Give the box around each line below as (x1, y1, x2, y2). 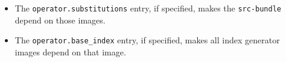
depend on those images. (14, 13, 106, 26)
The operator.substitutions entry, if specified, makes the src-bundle (14, 2, 282, 14)
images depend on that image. (14, 45, 126, 58)
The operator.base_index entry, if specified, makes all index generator (14, 34, 280, 46)
